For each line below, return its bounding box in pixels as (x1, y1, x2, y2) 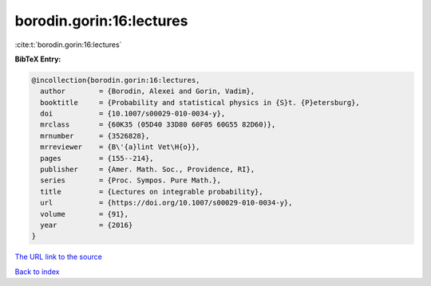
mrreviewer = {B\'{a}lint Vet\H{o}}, (40, 143, 200, 151)
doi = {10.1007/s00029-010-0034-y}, (40, 109, 226, 119)
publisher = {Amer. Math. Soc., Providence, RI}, (40, 165, 255, 174)
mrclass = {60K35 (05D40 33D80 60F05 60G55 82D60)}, (40, 120, 276, 129)
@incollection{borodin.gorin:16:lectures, (31, 76, 200, 84)
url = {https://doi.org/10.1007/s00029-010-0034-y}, (40, 198, 293, 207)
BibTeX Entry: (14, 54, 61, 64)
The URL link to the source (14, 252, 103, 262)
